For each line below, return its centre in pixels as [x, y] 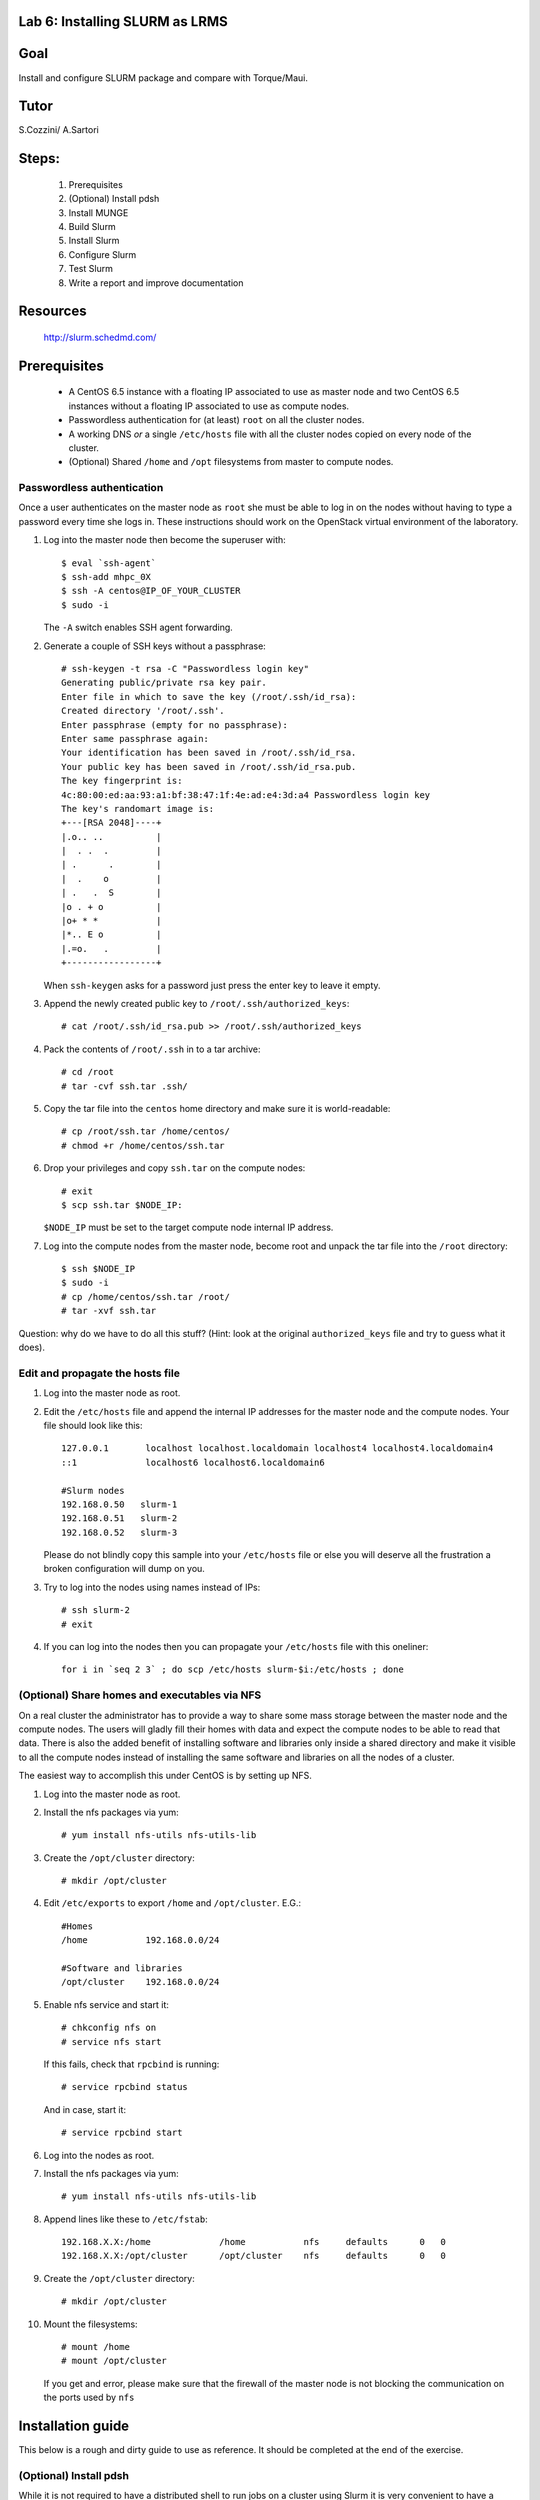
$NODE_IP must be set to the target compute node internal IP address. [188, 1227]
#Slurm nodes [93, 1490]
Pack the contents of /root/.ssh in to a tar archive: [152, 1049]
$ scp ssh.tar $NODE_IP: [122, 1204]
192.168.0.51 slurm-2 [119, 1518]
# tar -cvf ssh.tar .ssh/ [125, 1086]
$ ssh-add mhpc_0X [106, 577]
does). [31, 1347]
